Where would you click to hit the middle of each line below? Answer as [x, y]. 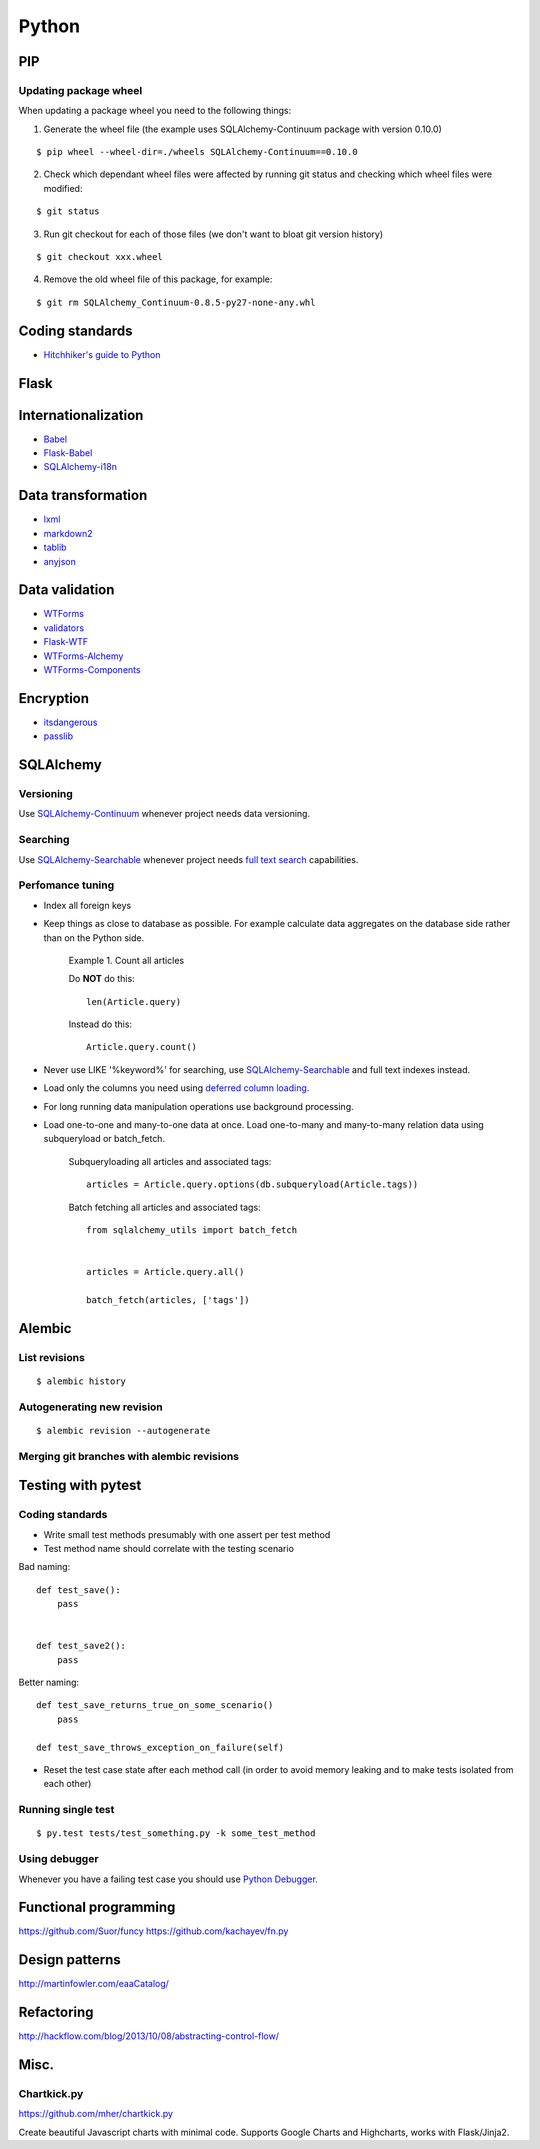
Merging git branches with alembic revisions [129, 1456]
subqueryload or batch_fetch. [104, 1139]
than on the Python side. [94, 937]
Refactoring [56, 2012]
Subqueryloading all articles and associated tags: [170, 1161]
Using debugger [58, 1859]
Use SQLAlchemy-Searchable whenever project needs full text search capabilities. [188, 859]
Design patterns [70, 1960]
